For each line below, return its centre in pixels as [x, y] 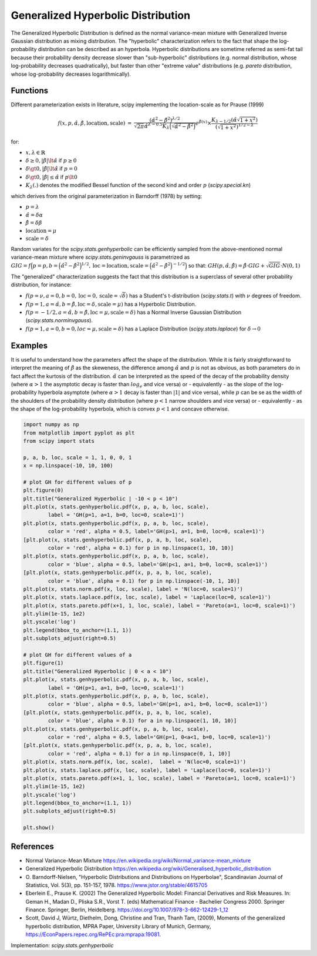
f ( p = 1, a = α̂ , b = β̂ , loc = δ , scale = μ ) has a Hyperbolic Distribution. [111, 304]
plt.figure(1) [43, 663]
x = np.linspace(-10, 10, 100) [68, 466]
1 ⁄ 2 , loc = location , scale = [115, 265]
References [32, 846]
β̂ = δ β [34, 223]
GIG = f [21, 265]
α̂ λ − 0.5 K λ [157, 126]
